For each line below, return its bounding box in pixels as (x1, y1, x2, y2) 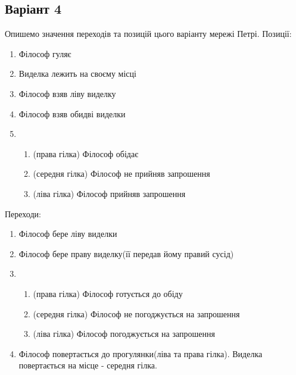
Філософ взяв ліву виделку (18, 87, 116, 99)
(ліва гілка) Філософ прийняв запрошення (33, 187, 186, 199)
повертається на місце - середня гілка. (18, 359, 157, 371)
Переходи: (5, 207, 41, 220)
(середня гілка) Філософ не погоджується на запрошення (33, 307, 240, 320)
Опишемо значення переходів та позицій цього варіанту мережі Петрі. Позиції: (5, 27, 292, 40)
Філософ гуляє (18, 47, 71, 60)
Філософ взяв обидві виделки (18, 107, 126, 120)
